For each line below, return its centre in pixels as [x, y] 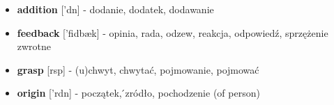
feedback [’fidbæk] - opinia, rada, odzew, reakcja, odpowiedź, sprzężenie [173, 32]
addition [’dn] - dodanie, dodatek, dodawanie [115, 9]
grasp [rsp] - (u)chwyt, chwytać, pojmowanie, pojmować [138, 69]
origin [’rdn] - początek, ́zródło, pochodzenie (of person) [138, 93]
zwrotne [34, 46]
